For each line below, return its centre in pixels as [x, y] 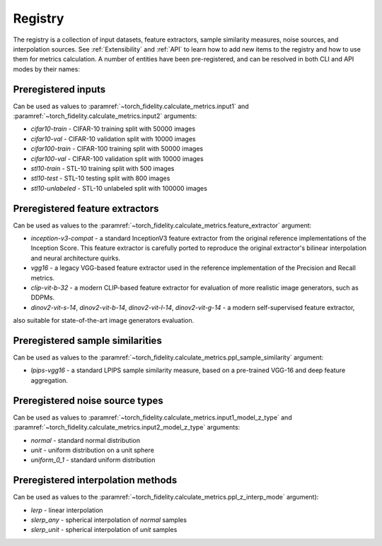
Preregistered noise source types [88, 400]
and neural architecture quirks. [75, 258]
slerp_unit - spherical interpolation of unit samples [104, 530]
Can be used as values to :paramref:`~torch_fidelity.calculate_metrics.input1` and [131, 106]
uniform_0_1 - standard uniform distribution [93, 460]
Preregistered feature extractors [86, 208]
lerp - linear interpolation [67, 510]
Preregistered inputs [59, 89]
